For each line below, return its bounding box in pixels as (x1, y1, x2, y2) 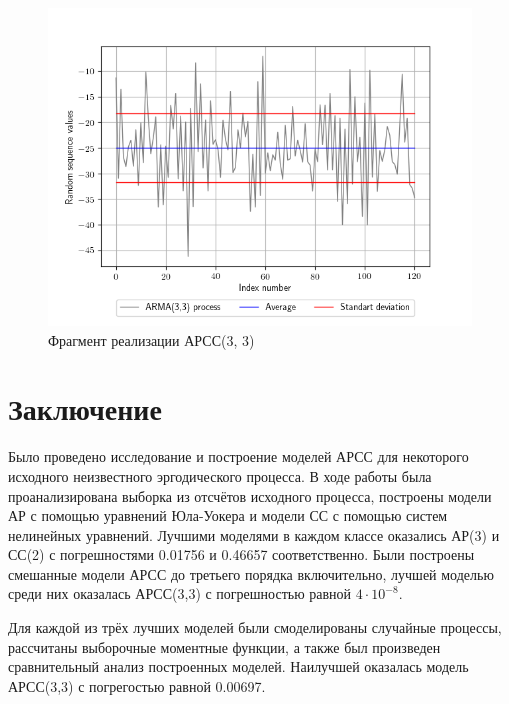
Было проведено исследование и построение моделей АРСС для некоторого (8, 446, 469, 467)
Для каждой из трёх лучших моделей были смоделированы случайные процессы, (8, 617, 502, 638)
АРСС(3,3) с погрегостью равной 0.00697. (8, 675, 266, 696)
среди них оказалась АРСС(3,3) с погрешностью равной (8, 583, 352, 604)
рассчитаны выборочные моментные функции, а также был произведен (8, 636, 441, 657)
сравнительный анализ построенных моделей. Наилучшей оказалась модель (8, 656, 469, 677)
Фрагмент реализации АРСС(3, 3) (48, 329, 255, 350)
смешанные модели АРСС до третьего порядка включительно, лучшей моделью (8, 563, 494, 584)
